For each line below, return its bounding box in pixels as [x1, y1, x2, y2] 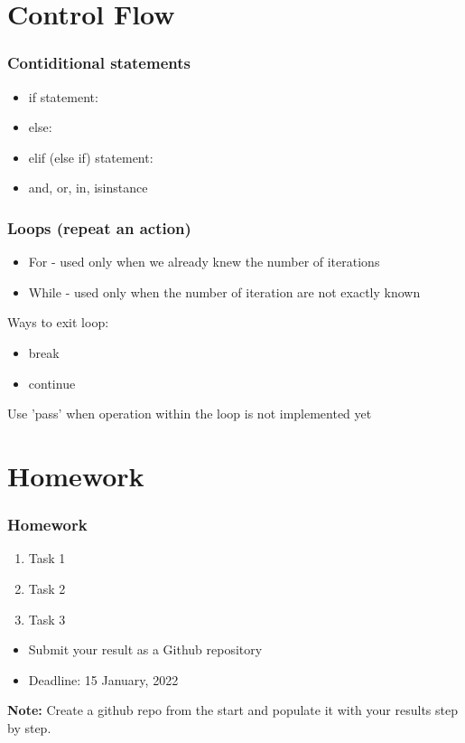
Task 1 [28, 549, 66, 568]
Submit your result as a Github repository [28, 640, 263, 659]
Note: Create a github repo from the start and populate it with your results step [7, 701, 458, 719]
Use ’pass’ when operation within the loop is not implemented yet [7, 404, 372, 423]
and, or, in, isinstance [28, 178, 148, 197]
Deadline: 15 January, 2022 [28, 670, 179, 689]
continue [28, 373, 76, 392]
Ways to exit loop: [7, 313, 109, 332]
